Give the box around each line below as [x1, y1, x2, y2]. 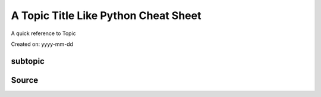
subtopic [11, 56, 45, 66]
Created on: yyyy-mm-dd [11, 40, 74, 48]
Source [11, 75, 39, 85]
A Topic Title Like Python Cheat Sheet [11, 9, 202, 22]
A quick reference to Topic [11, 30, 77, 37]
